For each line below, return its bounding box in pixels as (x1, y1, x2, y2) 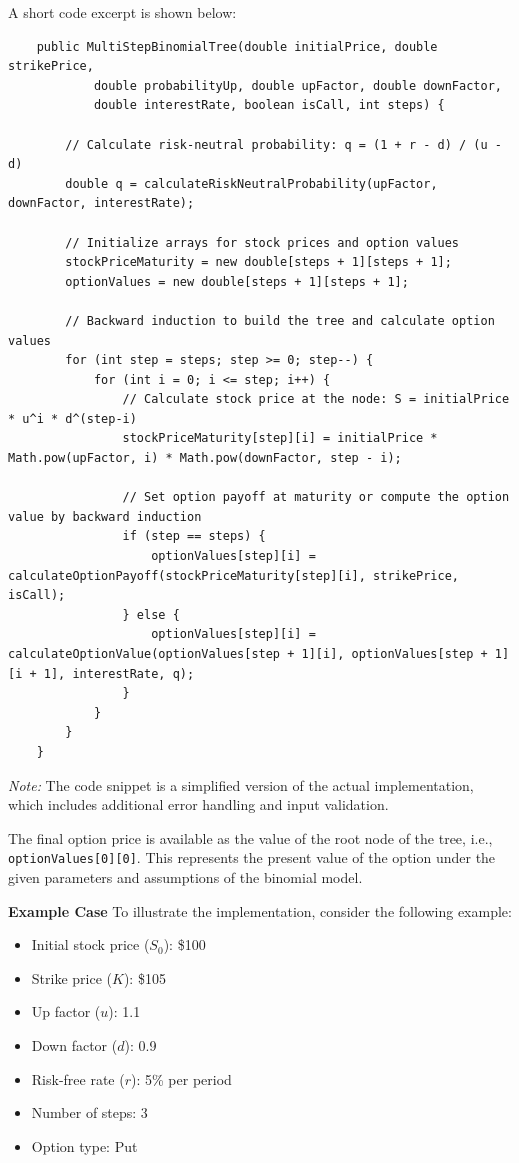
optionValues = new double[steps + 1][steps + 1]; (65, 274, 409, 289)
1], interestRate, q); (43, 666, 195, 681)
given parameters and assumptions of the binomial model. (8, 867, 363, 887)
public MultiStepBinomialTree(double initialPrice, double (36, 39, 438, 54)
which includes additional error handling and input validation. (8, 794, 389, 815)
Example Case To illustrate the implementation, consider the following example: (8, 900, 512, 921)
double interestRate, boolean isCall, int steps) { (93, 98, 445, 113)
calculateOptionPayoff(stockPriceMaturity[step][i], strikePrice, (8, 568, 460, 583)
